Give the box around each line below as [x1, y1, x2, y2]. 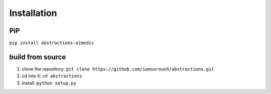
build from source [9, 52, 66, 61]
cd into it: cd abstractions [22, 73, 82, 79]
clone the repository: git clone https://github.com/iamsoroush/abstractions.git [22, 65, 214, 72]
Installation [9, 7, 57, 18]
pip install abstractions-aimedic [9, 40, 94, 46]
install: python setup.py [22, 80, 76, 86]
